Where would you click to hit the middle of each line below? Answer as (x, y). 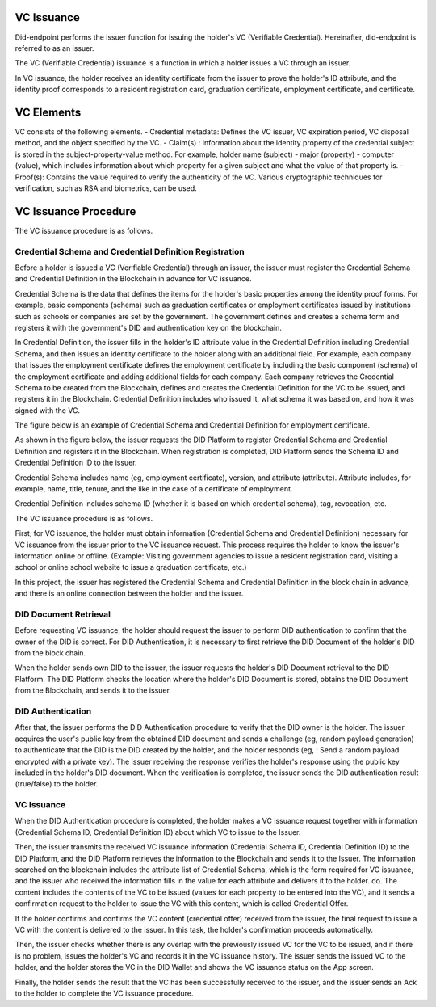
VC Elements (48, 112)
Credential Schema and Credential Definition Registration (130, 251)
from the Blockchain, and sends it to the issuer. (93, 690)
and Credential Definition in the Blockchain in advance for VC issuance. (133, 279)
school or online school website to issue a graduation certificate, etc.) (131, 567)
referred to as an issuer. (55, 48)
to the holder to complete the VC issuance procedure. (104, 993)
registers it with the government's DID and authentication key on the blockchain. (149, 327)
